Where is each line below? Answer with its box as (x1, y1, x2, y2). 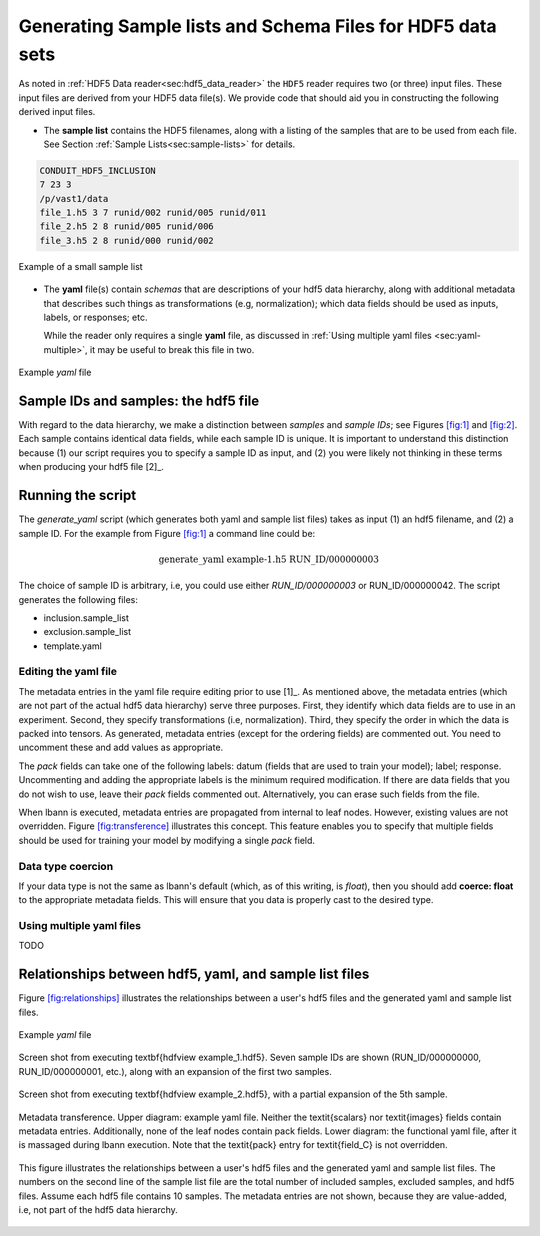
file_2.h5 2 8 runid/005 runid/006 (39, 221, 214, 232)
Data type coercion (18, 859, 114, 873)
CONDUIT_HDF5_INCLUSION (39, 165, 157, 176)
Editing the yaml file (18, 665, 118, 679)
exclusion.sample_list (43, 626, 132, 638)
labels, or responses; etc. (43, 311, 148, 323)
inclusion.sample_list (43, 611, 130, 624)
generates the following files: (18, 593, 139, 605)
